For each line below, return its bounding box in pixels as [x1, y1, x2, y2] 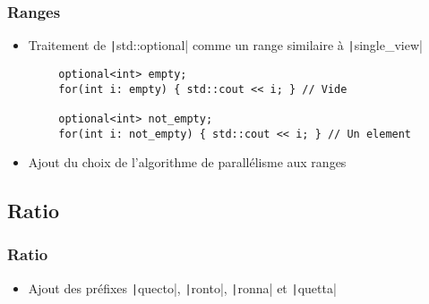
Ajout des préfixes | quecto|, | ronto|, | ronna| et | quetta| [28, 278, 337, 297]
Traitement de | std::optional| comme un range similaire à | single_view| [28, 36, 423, 55]
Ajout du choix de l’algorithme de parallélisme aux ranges [28, 153, 347, 172]
